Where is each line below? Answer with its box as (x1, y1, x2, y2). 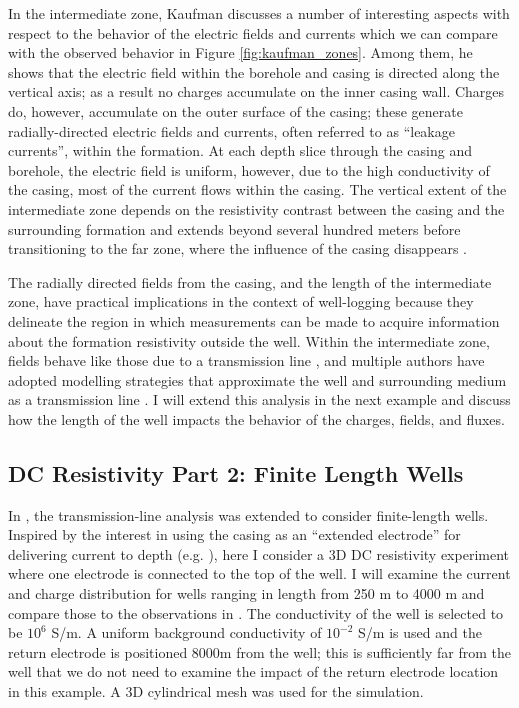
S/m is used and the (358, 622, 482, 643)
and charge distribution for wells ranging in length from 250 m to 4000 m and (8, 583, 485, 604)
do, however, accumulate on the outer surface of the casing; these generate (8, 100, 463, 121)
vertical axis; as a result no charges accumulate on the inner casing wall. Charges (8, 81, 505, 102)
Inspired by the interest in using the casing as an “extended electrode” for (8, 524, 461, 545)
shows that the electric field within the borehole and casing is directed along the (8, 61, 500, 82)
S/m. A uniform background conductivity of (51, 622, 322, 643)
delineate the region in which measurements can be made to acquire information (8, 310, 500, 331)
